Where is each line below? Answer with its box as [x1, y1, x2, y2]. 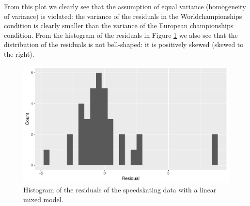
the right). [4, 48, 34, 59]
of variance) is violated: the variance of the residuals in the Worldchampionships [4, 11, 242, 21]
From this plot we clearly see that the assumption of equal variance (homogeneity [4, 1, 246, 11]
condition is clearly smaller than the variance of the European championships [4, 20, 234, 31]
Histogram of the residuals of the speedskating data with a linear [23, 185, 217, 195]
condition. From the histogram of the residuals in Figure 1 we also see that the [4, 30, 238, 40]
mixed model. [23, 194, 63, 204]
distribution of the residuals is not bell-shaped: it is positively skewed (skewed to [4, 39, 244, 49]
